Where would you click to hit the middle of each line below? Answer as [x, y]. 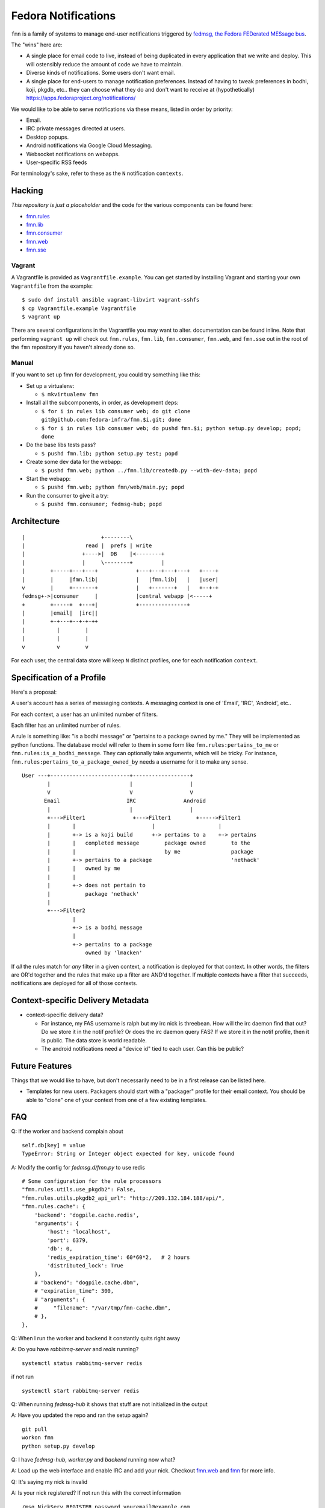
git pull [35, 1429]
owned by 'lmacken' [114, 953]
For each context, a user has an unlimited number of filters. [85, 714]
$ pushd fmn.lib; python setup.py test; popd [110, 453]
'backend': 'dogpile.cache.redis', [87, 1215]
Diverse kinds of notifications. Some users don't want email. [101, 73]
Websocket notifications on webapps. [73, 154]
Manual [23, 363]
